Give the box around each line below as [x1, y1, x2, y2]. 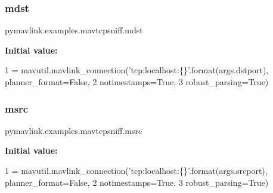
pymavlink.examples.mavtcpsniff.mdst [5, 24, 143, 36]
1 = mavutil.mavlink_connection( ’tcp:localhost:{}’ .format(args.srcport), [5, 164, 268, 176]
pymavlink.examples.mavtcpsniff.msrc [5, 124, 142, 136]
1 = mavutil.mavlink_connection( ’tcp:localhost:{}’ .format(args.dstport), [5, 64, 269, 76]
